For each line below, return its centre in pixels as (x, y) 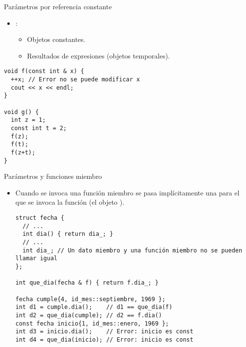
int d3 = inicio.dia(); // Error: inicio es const (104, 332)
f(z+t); (23, 152)
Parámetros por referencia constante (58, 6)
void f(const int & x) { (44, 71)
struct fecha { (40, 218)
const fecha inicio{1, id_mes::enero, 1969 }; (92, 323)
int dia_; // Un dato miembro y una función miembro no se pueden (132, 250)
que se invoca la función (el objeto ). (70, 202)
